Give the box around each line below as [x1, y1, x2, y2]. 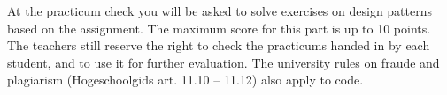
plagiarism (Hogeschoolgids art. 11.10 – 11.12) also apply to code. [7, 70, 364, 89]
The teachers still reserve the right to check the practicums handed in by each [7, 36, 430, 55]
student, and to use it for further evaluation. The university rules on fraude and [7, 53, 440, 71]
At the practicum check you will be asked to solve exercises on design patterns [7, 2, 433, 19]
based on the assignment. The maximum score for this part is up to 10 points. [7, 18, 431, 37]
